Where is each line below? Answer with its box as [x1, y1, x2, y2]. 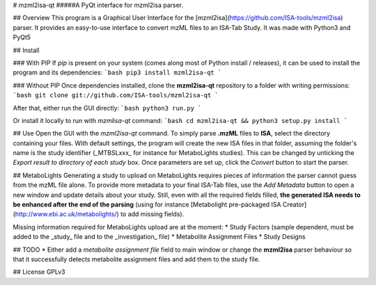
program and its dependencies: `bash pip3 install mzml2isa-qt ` [13, 68, 222, 76]
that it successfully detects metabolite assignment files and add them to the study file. [13, 254, 260, 263]
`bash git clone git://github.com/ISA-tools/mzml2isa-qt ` [13, 91, 219, 99]
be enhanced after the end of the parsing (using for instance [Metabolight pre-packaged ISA [13, 200, 281, 209]
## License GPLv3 [13, 268, 65, 276]
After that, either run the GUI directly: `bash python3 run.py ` [13, 104, 202, 112]
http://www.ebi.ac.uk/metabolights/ [15, 210, 118, 218]
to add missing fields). [120, 210, 185, 218]
